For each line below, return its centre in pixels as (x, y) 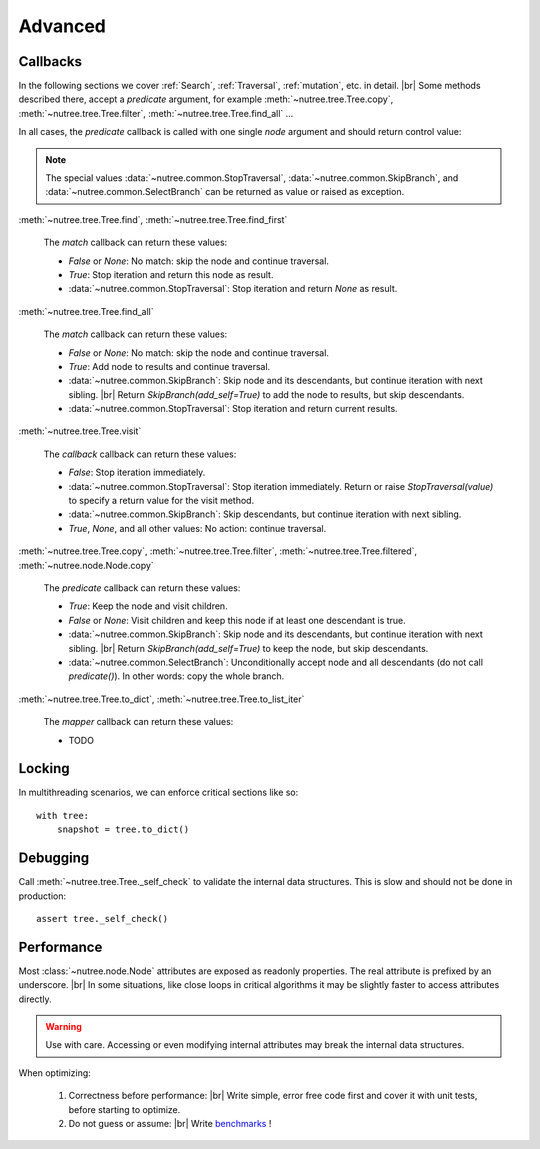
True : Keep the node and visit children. (148, 606)
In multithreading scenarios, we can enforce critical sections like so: (158, 792)
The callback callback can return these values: (140, 454)
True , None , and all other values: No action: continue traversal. (197, 528)
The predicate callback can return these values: (142, 588)
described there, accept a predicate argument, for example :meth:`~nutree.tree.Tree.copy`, (206, 99)
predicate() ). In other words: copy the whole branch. (176, 676)
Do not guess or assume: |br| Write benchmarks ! (170, 1123)
